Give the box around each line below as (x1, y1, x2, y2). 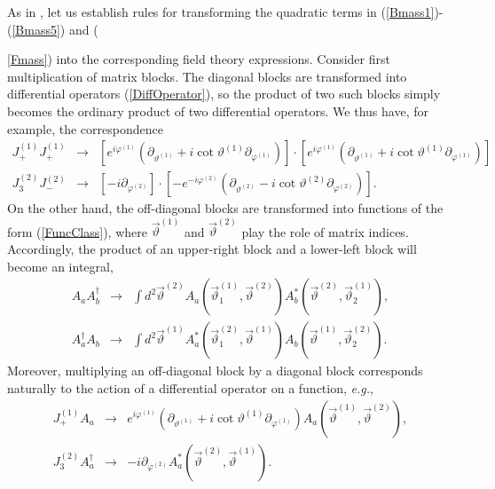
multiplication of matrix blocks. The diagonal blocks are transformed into (7, 67, 407, 85)
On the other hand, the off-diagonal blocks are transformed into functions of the (7, 199, 444, 217)
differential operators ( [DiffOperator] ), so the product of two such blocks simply (7, 84, 441, 103)
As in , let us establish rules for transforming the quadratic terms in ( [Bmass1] (7, 3, 435, 20)
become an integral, (7, 256, 114, 275)
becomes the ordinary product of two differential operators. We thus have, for (7, 101, 428, 120)
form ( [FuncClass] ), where (7, 222, 147, 241)
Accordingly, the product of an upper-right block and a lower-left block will (7, 240, 417, 258)
